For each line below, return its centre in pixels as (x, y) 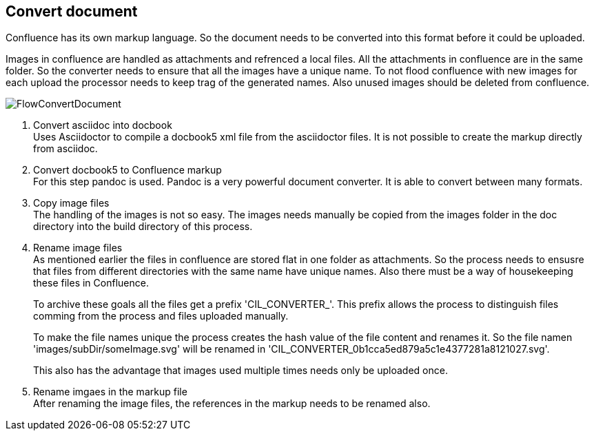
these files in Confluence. (91, 283)
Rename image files (78, 248)
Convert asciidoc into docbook (103, 125)
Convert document (72, 11)
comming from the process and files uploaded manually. (161, 316)
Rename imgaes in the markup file (110, 392)
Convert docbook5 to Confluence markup (127, 170)
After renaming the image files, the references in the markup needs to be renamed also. (232, 404)
